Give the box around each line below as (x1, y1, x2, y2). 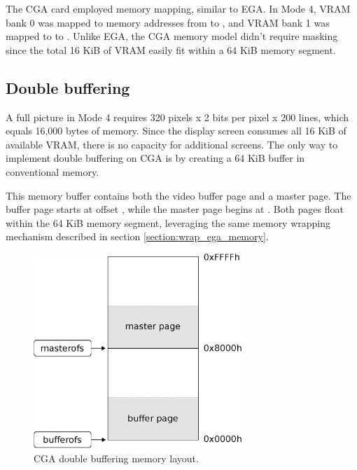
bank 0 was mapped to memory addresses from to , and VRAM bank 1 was (6, 15, 330, 29)
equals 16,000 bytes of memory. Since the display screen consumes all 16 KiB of (6, 123, 346, 138)
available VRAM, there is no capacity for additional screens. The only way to (6, 137, 338, 151)
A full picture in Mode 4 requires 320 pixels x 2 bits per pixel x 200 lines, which (6, 109, 349, 124)
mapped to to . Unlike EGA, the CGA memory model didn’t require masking (6, 29, 338, 43)
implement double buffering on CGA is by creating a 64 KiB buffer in (6, 151, 305, 165)
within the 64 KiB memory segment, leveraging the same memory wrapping (6, 215, 331, 230)
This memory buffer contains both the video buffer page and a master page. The (6, 188, 351, 202)
